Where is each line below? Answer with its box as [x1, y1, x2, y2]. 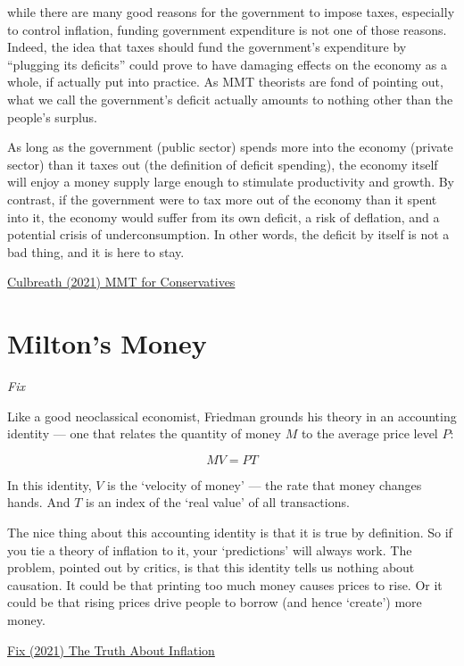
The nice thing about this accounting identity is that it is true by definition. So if [7, 523, 452, 541]
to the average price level [301, 424, 438, 443]
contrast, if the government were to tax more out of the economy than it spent [7, 189, 437, 208]
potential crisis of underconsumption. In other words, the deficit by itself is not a [7, 225, 450, 244]
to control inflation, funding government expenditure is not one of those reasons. [7, 20, 447, 38]
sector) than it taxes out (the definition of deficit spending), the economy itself [7, 154, 438, 173]
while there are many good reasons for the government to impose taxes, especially [7, 3, 455, 21]
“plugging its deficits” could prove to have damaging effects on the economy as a [7, 54, 448, 73]
